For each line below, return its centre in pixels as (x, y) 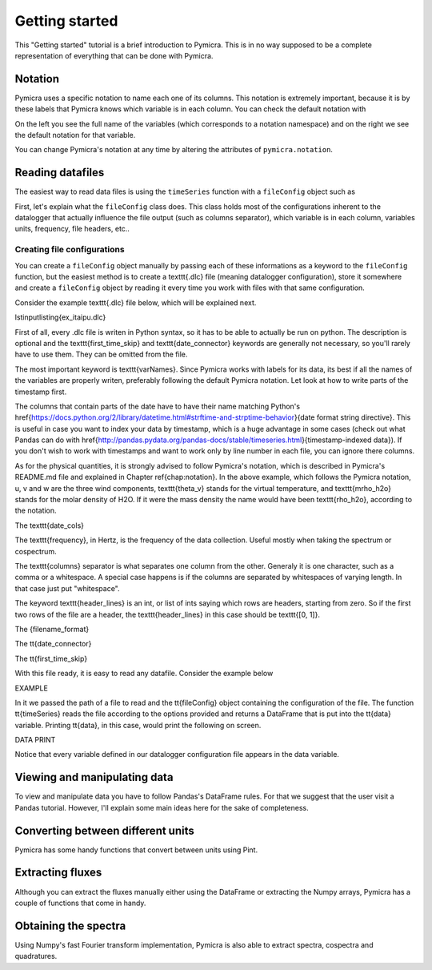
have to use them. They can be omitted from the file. (101, 354)
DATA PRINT (35, 740)
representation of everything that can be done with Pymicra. (114, 55)
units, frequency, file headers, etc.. (72, 229)
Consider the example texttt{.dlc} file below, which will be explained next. (136, 302)
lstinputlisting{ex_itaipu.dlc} (60, 317)
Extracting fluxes (58, 873)
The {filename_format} (52, 629)
